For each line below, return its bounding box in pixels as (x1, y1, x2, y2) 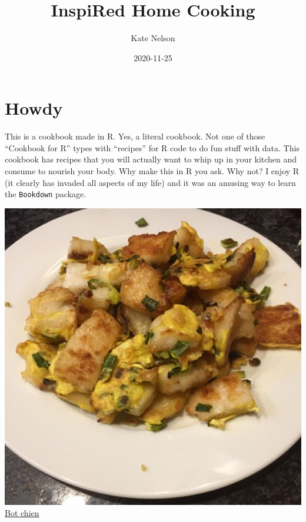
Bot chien (5, 507, 39, 519)
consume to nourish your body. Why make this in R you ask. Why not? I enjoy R (5, 165, 300, 177)
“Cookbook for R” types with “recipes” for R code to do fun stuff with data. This (5, 141, 300, 154)
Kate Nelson (131, 32, 175, 44)
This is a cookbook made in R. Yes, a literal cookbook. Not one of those (5, 130, 265, 142)
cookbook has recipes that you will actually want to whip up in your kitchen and (5, 153, 297, 165)
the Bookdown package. (5, 188, 87, 200)
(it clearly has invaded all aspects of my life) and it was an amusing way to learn (5, 176, 296, 188)
